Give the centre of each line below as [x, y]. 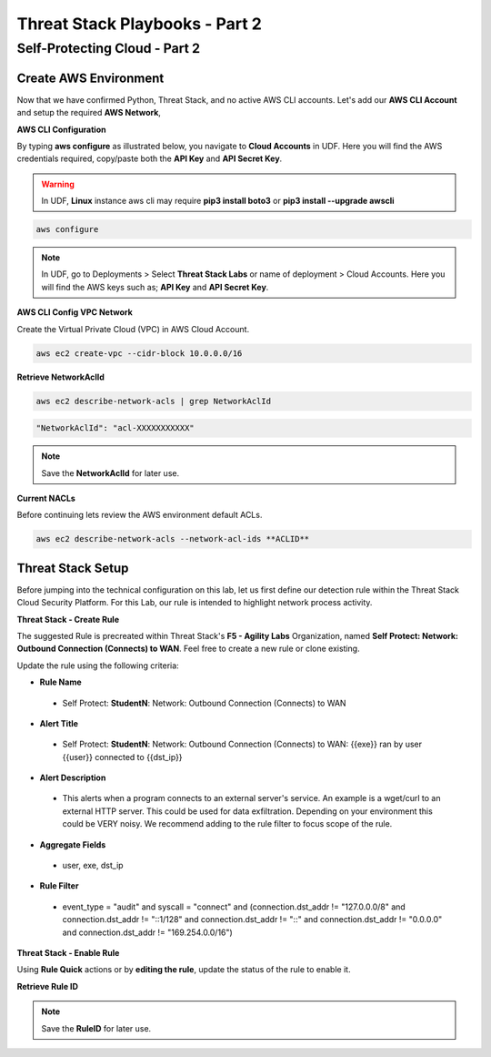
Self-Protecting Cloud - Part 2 [108, 48]
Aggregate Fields [73, 844]
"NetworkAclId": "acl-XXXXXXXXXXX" [115, 428]
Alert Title [59, 723]
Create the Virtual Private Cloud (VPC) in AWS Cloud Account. [133, 329]
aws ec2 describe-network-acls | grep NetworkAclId [154, 401]
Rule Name [60, 682]
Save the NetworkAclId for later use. [110, 473]
